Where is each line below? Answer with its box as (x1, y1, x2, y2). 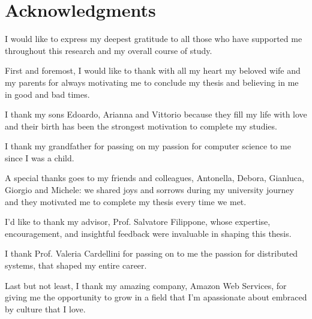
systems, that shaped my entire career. (5, 259, 147, 272)
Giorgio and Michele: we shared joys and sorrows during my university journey (5, 183, 294, 196)
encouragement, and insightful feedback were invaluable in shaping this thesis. (5, 227, 292, 239)
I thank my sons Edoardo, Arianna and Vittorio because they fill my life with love (5, 108, 307, 121)
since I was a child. (5, 151, 74, 164)
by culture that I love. (5, 302, 86, 315)
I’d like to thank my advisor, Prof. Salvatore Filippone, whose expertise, (5, 215, 271, 228)
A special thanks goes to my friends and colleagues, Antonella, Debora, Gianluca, (5, 171, 304, 184)
